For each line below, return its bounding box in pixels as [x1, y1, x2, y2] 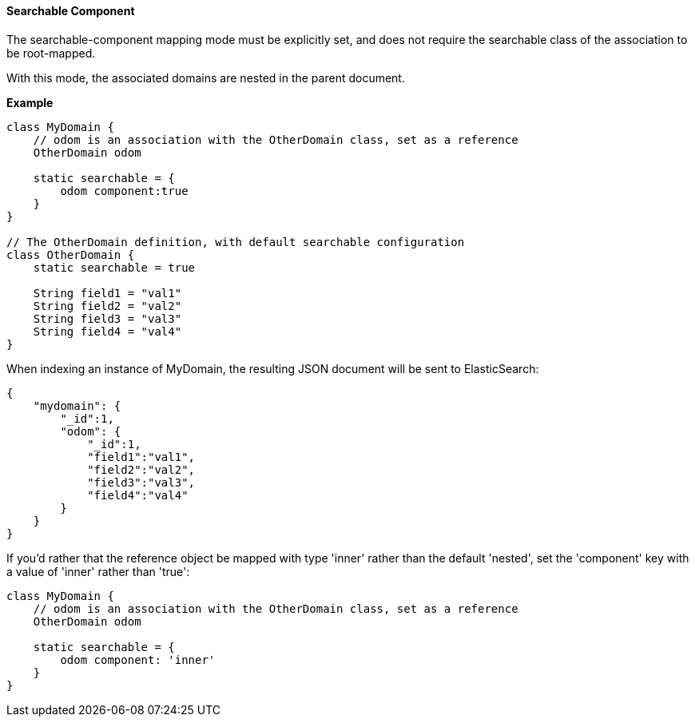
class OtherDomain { [6, 248, 135, 261]
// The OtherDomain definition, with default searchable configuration [6, 235, 465, 248]
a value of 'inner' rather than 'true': [6, 564, 190, 578]
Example [6, 95, 54, 109]
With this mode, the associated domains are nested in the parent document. [6, 70, 405, 85]
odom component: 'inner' [60, 653, 216, 666]
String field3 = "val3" [33, 312, 182, 325]
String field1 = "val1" [33, 286, 182, 300]
